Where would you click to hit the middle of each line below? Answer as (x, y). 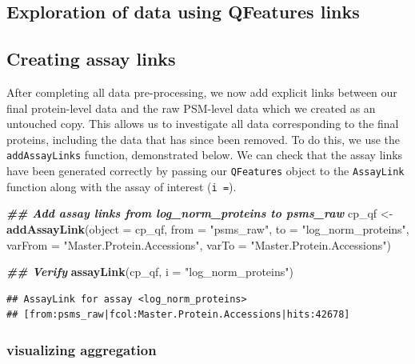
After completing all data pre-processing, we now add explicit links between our (202, 92)
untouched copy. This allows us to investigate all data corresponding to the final (203, 124)
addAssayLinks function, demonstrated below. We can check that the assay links (205, 155)
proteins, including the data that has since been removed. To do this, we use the (203, 139)
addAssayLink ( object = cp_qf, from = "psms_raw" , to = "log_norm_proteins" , (208, 228)
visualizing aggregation (82, 349)
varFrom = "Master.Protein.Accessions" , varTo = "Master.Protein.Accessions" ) (199, 244)
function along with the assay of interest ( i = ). (122, 186)
